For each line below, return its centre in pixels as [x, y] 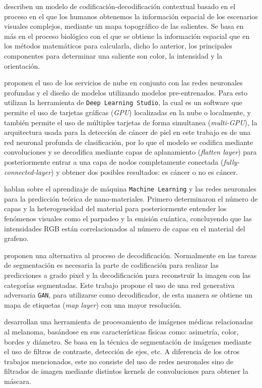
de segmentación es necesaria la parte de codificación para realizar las [111, 265]
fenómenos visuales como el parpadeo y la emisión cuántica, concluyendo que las [128, 218]
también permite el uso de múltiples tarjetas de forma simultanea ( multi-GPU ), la [131, 122]
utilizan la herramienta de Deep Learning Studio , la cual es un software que [123, 102]
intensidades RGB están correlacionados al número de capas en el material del [125, 228]
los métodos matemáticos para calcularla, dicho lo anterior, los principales [118, 46]
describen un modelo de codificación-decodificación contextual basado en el [120, 6]
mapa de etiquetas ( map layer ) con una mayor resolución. [93, 304]
